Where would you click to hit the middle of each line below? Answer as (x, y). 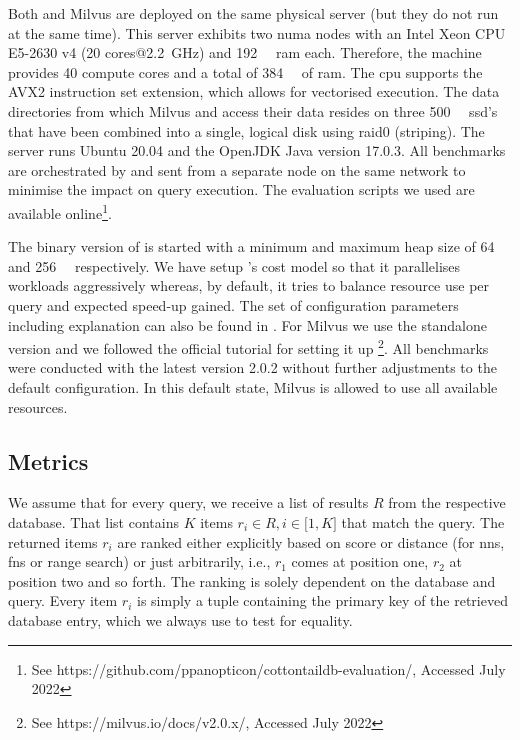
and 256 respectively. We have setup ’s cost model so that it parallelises (234, 265)
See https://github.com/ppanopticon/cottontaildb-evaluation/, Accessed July (268, 668)
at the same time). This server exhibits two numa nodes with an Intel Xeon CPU (257, 32)
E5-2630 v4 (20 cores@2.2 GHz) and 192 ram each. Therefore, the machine (245, 52)
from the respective (447, 502)
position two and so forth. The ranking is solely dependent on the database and (252, 580)
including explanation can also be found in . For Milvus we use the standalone (247, 324)
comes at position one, (360, 561)
